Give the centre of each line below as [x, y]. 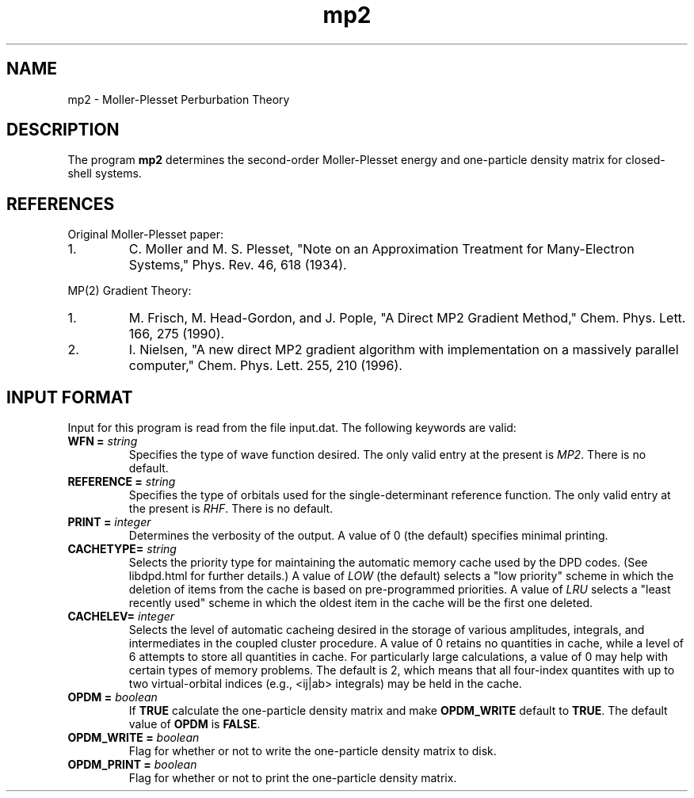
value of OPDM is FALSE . [194, 724]
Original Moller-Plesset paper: [146, 235]
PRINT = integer [109, 522]
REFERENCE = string [122, 482]
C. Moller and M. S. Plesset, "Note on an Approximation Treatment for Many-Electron [381, 249]
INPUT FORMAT [70, 397]
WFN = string [103, 441]
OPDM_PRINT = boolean [132, 765]
